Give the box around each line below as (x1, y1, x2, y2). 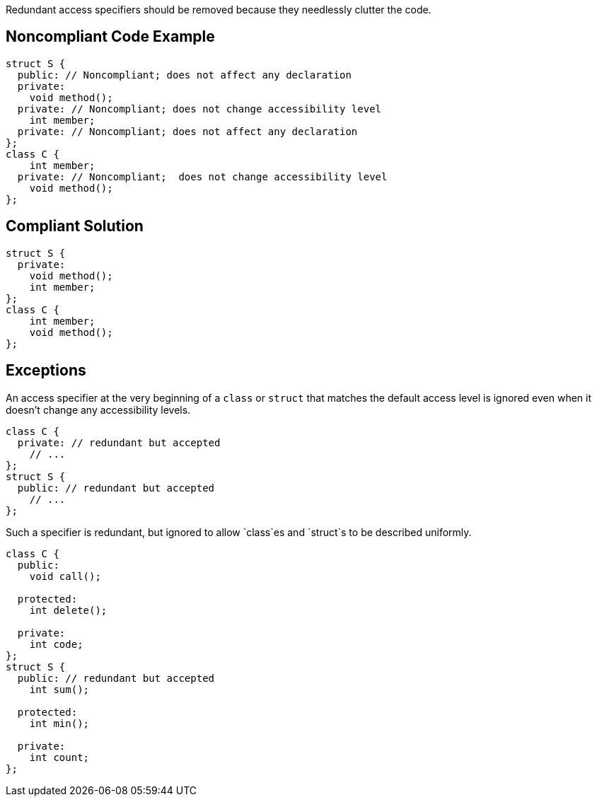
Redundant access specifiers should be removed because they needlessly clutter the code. (6, 4, 431, 16)
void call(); (29, 570, 101, 582)
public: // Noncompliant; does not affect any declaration (17, 69, 352, 81)
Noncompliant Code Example (6, 28, 215, 46)
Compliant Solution (6, 217, 144, 236)
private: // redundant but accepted (17, 436, 221, 448)
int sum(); (29, 683, 90, 695)
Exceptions (6, 361, 86, 380)
